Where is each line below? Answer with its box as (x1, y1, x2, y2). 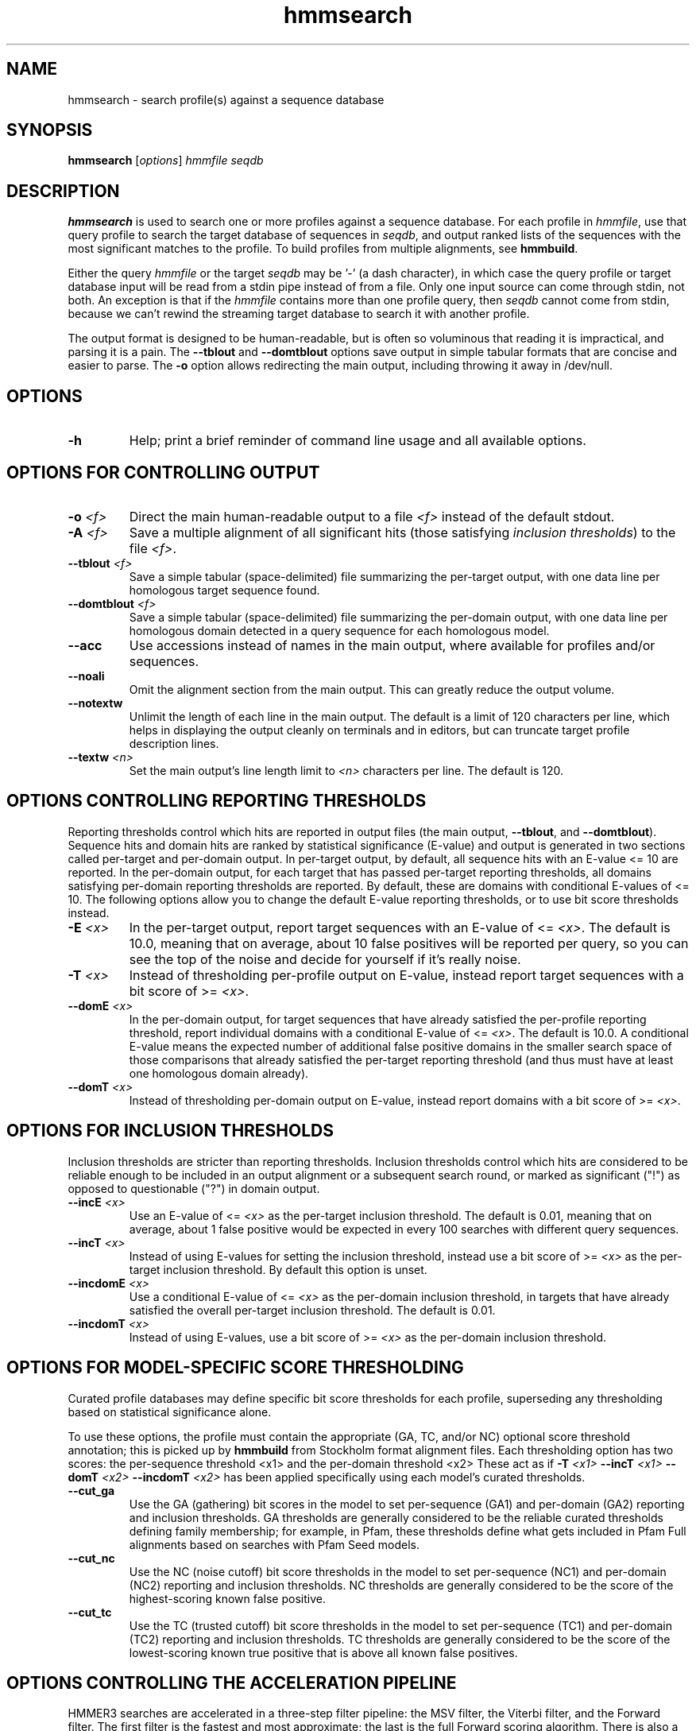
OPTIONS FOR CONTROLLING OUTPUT (6, 462, 320, 482)
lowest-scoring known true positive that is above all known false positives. (129, 1645, 518, 1659)
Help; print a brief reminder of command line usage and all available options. (129, 432, 586, 449)
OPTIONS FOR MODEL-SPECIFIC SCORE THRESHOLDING (6, 1357, 464, 1378)
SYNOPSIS (6, 120, 93, 141)
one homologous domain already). (129, 1066, 309, 1080)
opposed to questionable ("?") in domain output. (68, 1181, 320, 1195)
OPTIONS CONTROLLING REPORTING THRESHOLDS (6, 791, 427, 811)
